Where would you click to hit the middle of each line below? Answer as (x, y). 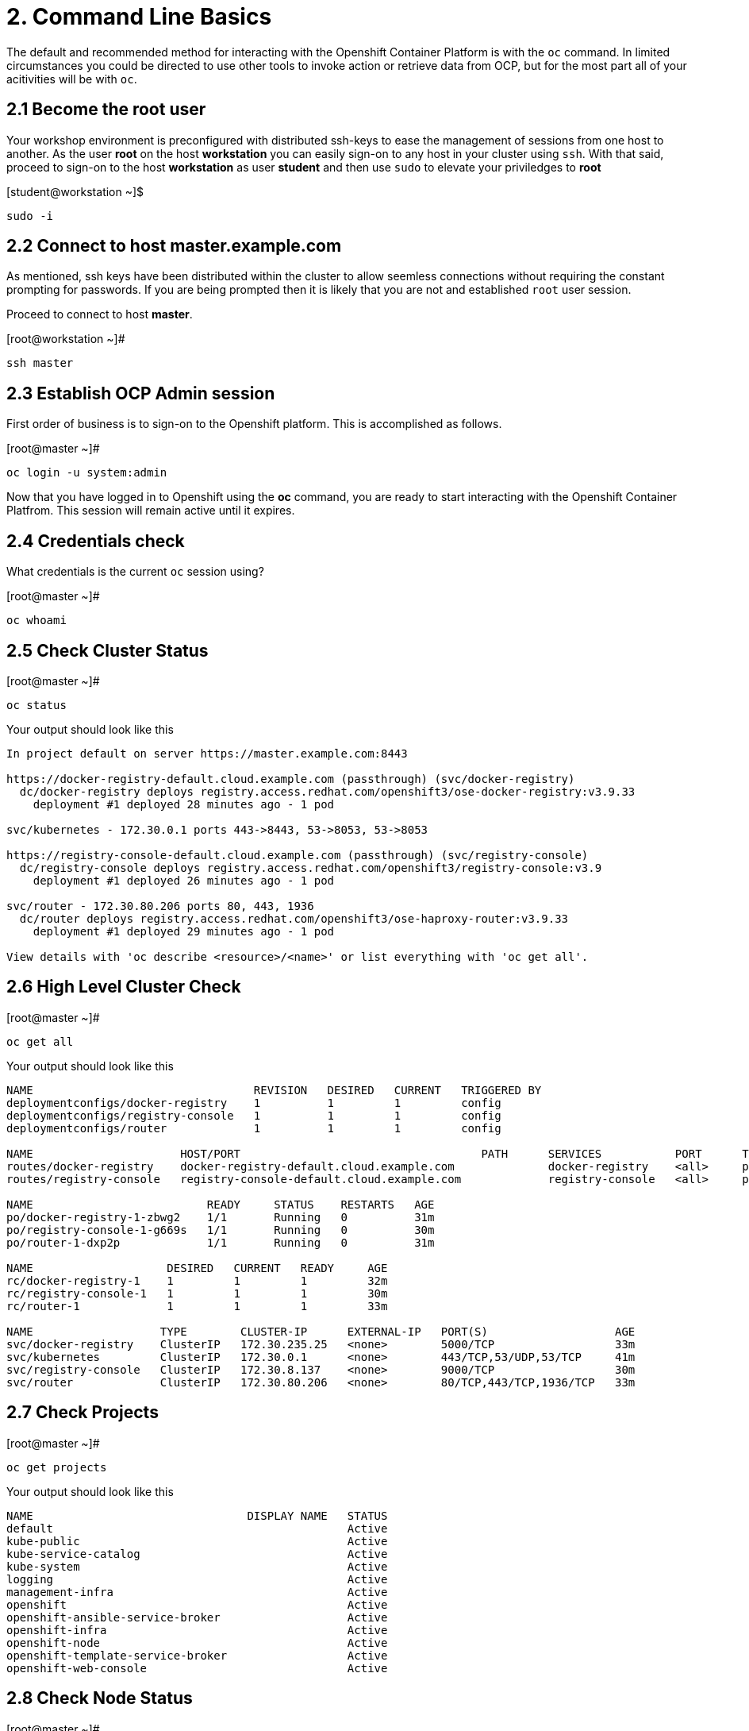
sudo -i (30, 216)
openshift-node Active (197, 1642)
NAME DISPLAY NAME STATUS (197, 1515)
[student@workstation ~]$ (75, 191)
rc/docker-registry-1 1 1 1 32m (197, 1280)
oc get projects (57, 1467)
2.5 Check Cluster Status (108, 650)
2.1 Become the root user (106, 110)
